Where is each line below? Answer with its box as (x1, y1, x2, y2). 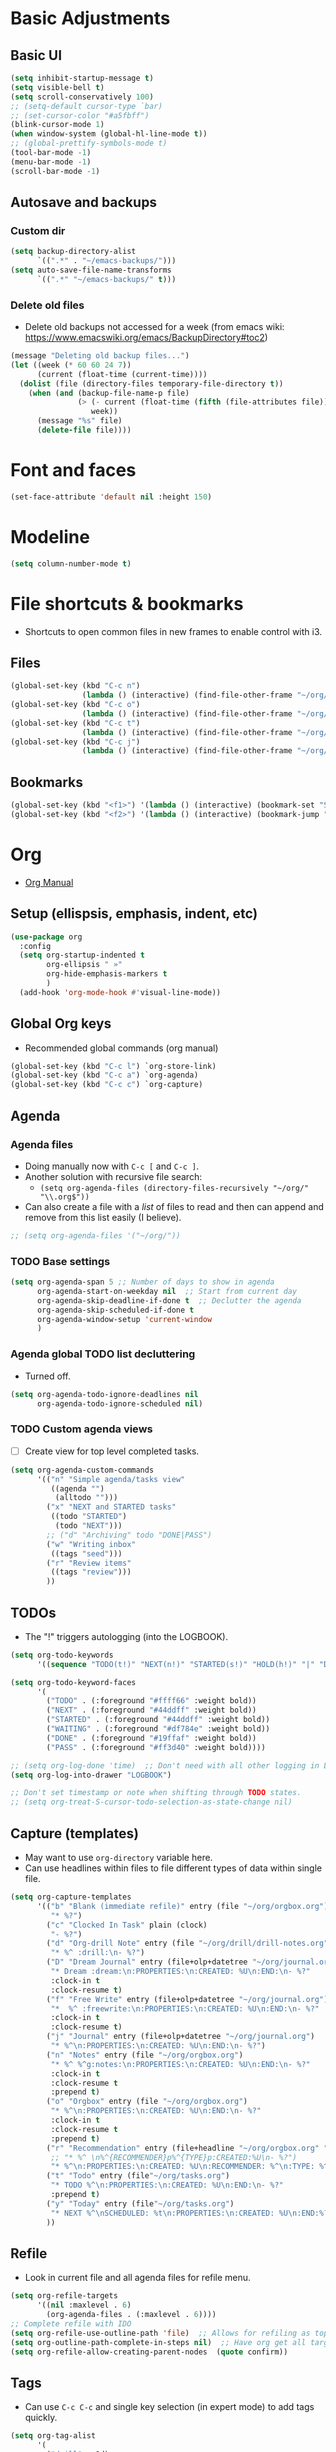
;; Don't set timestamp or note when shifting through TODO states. (10, 1788, 302, 1798)
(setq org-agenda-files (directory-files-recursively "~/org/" (39, 1183, 310, 1193)
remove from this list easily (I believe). (24, 1211, 182, 1223)
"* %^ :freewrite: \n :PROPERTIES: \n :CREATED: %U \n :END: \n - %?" (50, 2003, 320, 2014)
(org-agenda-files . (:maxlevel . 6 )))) (46, 2310, 217, 2320)
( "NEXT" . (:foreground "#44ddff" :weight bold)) (46, 1705, 257, 1716)
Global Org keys (10, 1015, 112, 1032)
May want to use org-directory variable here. (24, 1852, 213, 1863)
